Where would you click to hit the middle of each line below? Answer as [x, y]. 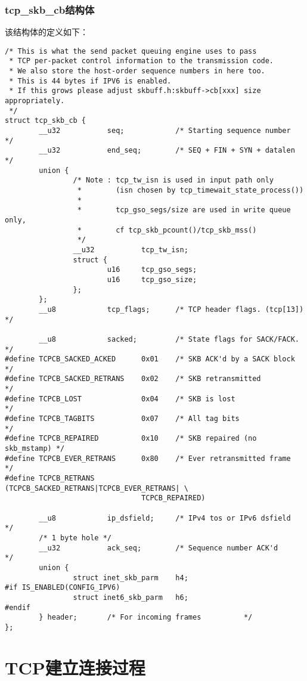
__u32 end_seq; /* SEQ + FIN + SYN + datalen [167, 151]
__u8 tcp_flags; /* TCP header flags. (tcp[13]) [171, 309]
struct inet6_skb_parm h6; [131, 597]
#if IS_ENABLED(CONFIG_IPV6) [63, 588]
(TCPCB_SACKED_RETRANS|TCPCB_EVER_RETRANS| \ [97, 488]
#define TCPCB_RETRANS [50, 479]
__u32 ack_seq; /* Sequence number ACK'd [159, 548]
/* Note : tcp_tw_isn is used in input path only [173, 180]
